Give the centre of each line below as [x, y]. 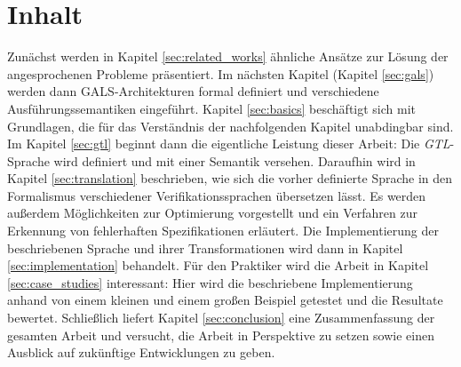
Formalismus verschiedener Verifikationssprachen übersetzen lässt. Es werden [217, 195]
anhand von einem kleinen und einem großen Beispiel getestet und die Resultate [225, 300]
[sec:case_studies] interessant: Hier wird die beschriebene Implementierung [210, 282]
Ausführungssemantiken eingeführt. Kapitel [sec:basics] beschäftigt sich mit [212, 108]
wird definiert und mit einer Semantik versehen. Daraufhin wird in [234, 160]
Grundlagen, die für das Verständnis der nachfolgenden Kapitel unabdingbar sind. [230, 126]
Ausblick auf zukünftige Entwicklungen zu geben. [141, 352]
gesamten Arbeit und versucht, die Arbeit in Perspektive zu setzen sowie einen [221, 335]
